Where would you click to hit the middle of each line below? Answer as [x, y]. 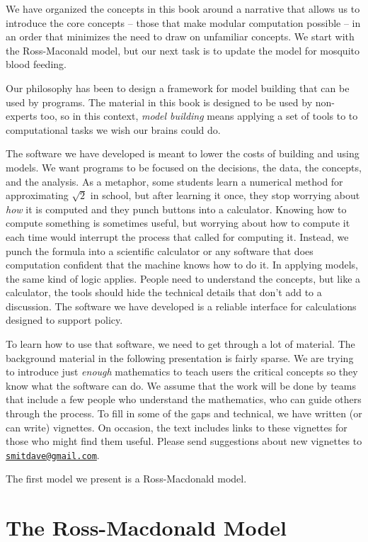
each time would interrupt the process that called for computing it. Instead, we [177, 236]
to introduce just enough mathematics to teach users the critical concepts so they [182, 372]
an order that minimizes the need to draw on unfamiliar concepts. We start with [180, 36]
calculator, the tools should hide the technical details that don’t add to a [164, 292]
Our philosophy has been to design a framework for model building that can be [178, 87]
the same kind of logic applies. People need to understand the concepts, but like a [183, 278]
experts [22, 116]
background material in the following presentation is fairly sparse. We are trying [180, 357]
